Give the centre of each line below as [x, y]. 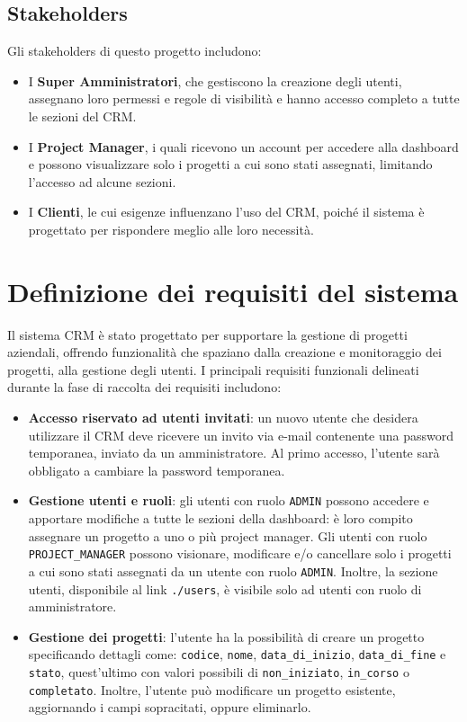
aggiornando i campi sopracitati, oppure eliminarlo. [170, 707]
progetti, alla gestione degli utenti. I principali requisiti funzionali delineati [213, 369]
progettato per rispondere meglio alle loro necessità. [171, 229]
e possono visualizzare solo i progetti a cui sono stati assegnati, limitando [230, 164]
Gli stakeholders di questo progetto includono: [135, 51]
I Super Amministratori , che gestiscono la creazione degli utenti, [215, 80]
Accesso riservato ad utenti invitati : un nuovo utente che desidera [223, 418]
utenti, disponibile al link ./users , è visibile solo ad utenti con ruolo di [225, 588]
